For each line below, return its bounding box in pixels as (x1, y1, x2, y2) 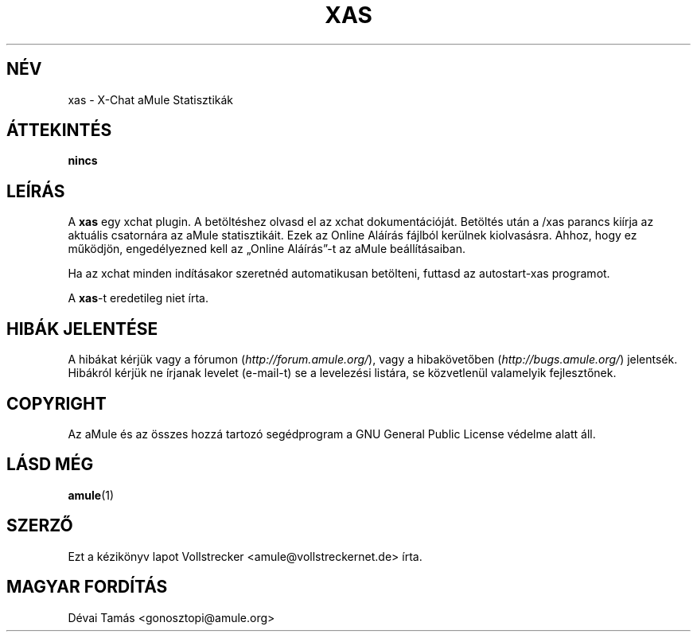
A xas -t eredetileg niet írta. (68, 291, 208, 305)
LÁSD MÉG (6, 454, 94, 475)
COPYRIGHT (6, 393, 107, 414)
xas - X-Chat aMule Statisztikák (68, 92, 234, 107)
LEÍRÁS (6, 181, 65, 201)
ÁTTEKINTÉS (6, 120, 112, 141)
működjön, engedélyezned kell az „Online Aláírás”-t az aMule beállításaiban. (68, 242, 465, 256)
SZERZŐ (6, 515, 73, 536)
